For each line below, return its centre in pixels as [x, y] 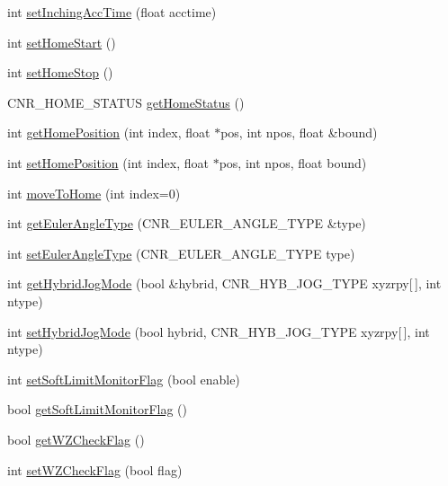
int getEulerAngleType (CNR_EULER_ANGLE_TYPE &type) [187, 223]
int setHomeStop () [60, 72]
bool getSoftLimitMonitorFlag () [97, 409]
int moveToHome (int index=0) [94, 193]
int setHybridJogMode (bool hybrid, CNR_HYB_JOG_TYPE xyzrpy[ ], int [219, 331]
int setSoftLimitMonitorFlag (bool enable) [124, 379]
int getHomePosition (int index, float [109, 133]
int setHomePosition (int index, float [108, 162]
